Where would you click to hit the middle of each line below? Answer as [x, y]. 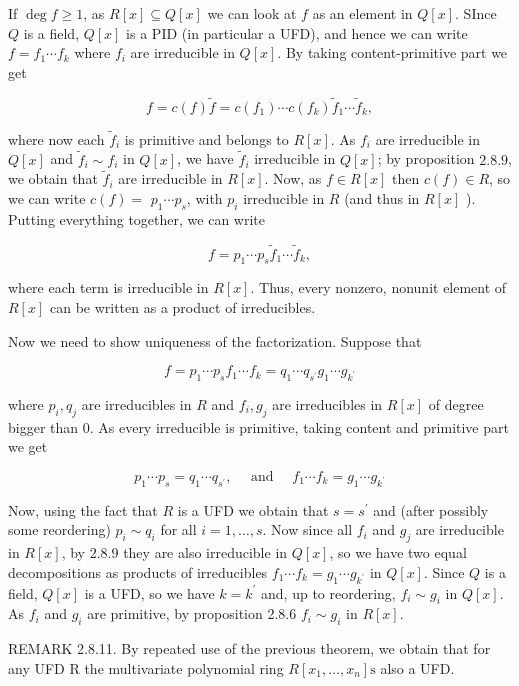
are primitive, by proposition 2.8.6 [192, 613]
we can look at [252, 13]
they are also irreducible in [205, 552]
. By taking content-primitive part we [392, 52]
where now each [56, 138]
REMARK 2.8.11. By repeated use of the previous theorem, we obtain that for [249, 648]
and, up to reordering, [328, 592]
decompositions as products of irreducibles [138, 571]
